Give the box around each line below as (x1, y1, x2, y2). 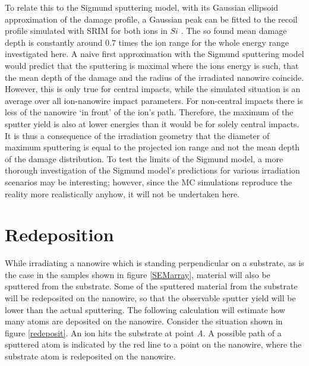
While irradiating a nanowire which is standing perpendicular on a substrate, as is (5, 257, 304, 269)
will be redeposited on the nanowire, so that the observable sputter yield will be (5, 292, 296, 304)
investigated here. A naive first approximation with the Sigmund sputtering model (5, 48, 304, 60)
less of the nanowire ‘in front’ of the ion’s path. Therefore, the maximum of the (5, 106, 294, 118)
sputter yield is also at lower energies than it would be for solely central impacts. (5, 117, 299, 130)
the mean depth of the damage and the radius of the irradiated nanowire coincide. (5, 71, 304, 83)
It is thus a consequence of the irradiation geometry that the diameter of (5, 129, 270, 141)
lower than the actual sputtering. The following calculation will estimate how (5, 303, 285, 315)
